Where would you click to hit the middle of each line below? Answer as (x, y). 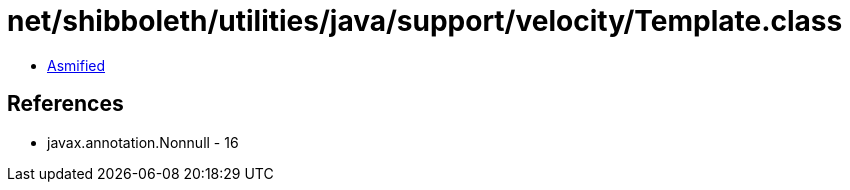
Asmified (76, 65)
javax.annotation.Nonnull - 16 (143, 142)
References (65, 104)
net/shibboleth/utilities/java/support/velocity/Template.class (425, 21)
